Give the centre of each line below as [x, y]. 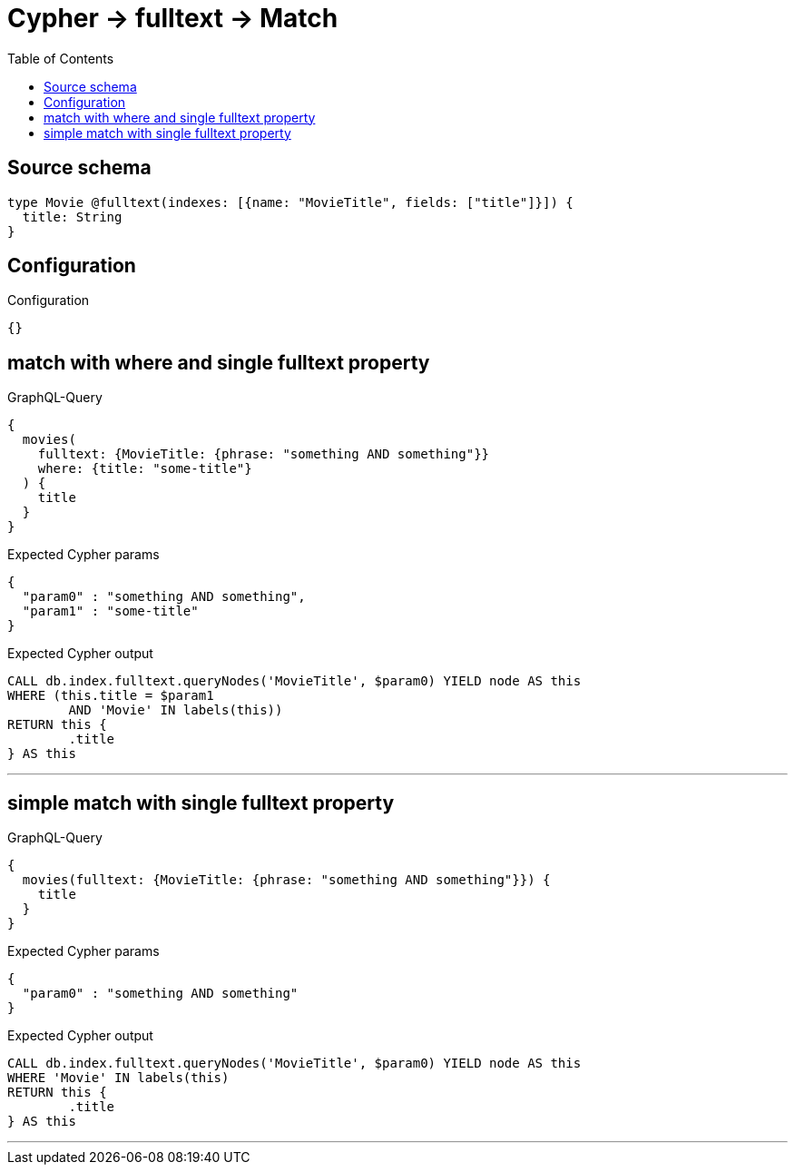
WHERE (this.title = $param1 [111, 696]
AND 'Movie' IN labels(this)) [176, 710]
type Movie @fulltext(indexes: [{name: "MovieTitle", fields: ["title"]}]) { [290, 202]
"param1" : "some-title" [110, 611]
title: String [72, 217]
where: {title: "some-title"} [145, 469]
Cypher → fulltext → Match [173, 18]
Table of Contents [61, 58]
